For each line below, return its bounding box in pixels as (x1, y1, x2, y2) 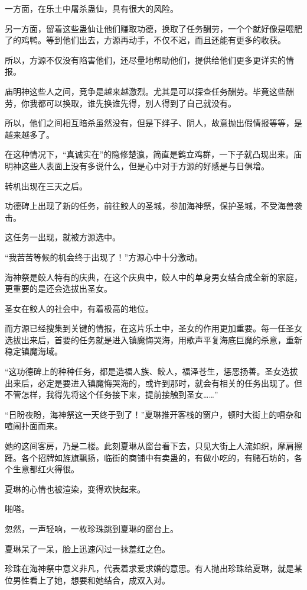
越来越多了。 (5, 128, 54, 140)
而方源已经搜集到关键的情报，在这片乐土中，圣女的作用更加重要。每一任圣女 (5, 322, 302, 334)
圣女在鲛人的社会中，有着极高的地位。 (5, 302, 153, 314)
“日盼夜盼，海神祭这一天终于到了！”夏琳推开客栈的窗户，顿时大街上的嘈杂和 (5, 408, 302, 420)
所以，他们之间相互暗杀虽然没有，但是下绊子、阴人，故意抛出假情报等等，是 (5, 117, 302, 129)
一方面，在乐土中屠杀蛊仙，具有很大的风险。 (5, 2, 178, 14)
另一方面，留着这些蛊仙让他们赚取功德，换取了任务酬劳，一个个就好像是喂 (5, 22, 294, 34)
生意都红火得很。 (12, 463, 79, 475)
